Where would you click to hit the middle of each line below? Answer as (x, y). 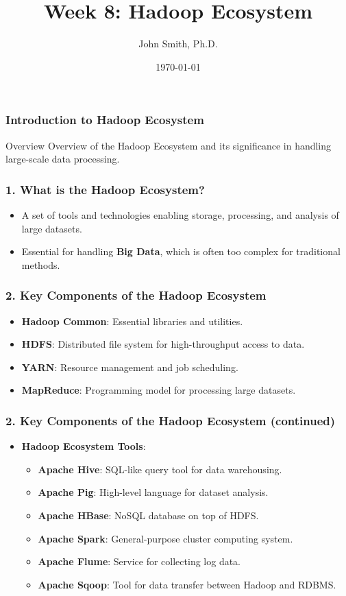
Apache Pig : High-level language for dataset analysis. (153, 492)
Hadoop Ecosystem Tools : (84, 446)
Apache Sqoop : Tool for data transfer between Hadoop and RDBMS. (187, 584)
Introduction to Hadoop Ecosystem (105, 120)
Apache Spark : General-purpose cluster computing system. (165, 538)
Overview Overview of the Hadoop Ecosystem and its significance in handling (169, 145)
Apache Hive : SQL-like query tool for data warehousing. (160, 469)
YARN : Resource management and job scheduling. (130, 367)
